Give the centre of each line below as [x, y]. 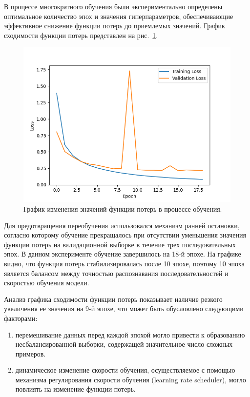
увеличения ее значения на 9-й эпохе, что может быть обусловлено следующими [124, 308]
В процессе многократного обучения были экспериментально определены [113, 6]
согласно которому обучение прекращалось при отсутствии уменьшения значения [125, 235]
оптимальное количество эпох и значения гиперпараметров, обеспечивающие [119, 16]
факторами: [21, 318]
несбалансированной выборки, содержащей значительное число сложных [124, 344]
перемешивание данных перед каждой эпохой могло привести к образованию [130, 334]
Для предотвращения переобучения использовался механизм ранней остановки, [122, 225]
